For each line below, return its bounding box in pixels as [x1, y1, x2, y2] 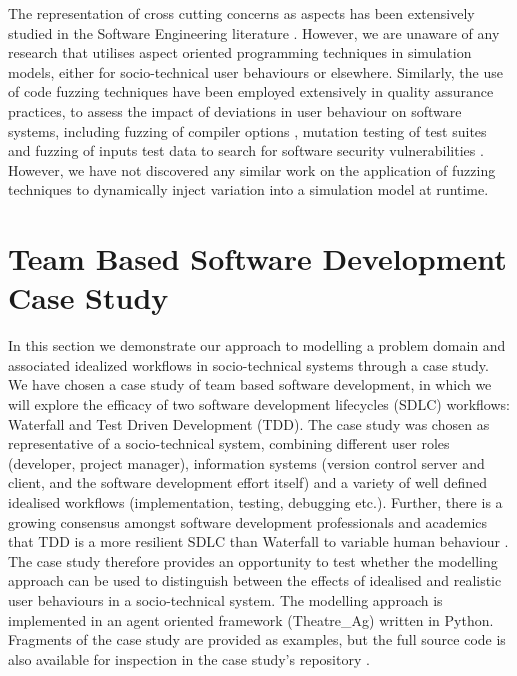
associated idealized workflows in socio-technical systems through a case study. [8, 354, 489, 375]
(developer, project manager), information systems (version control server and [8, 452, 485, 473]
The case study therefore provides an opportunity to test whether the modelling [8, 550, 498, 571]
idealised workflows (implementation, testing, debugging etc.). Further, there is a [8, 492, 503, 512]
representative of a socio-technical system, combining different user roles [8, 433, 450, 454]
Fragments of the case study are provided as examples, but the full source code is [8, 629, 506, 650]
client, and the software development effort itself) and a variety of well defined [8, 472, 487, 493]
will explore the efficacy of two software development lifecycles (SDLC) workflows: [8, 394, 510, 415]
